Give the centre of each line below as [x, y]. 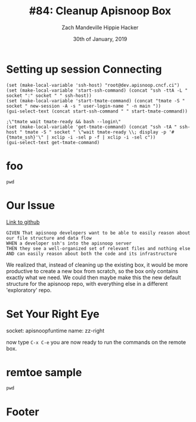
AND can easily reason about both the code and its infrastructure [92, 254]
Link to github [23, 222]
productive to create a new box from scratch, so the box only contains [92, 271]
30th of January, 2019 [100, 39]
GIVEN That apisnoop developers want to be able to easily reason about [98, 233]
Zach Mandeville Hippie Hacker [100, 27]
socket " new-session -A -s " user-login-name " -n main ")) [84, 106]
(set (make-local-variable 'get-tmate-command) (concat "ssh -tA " [92, 127]
